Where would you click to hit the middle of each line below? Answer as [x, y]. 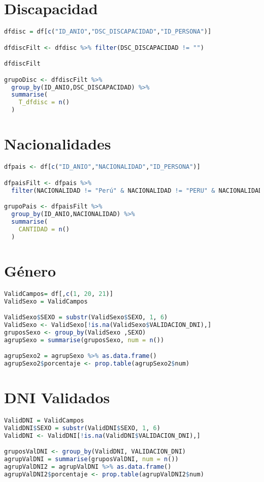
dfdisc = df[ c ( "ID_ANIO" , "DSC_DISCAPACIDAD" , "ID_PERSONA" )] [108, 32]
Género [30, 270]
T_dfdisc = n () [44, 102]
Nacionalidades [58, 144]
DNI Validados [57, 397]
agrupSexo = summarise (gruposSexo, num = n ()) [84, 340]
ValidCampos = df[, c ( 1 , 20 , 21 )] [59, 294]
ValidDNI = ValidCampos [44, 421]
